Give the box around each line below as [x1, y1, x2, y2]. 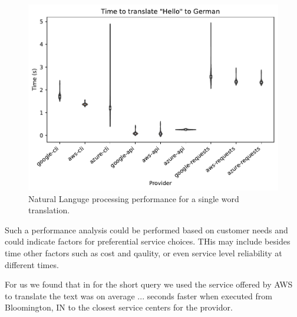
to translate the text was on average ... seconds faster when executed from [5, 289, 272, 302]
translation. [28, 204, 70, 216]
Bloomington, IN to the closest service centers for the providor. [5, 301, 233, 313]
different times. [5, 258, 59, 270]
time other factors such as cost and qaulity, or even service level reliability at [5, 246, 282, 259]
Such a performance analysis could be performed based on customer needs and [5, 223, 288, 236]
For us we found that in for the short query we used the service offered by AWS [5, 278, 293, 290]
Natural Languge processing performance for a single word [28, 192, 239, 204]
